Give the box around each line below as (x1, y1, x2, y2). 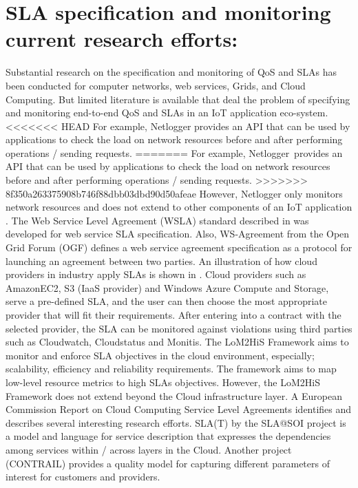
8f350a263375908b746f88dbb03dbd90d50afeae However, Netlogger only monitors (6, 186, 343, 200)
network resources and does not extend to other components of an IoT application (6, 200, 352, 214)
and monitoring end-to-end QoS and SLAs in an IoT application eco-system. (6, 105, 328, 120)
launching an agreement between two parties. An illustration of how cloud (6, 253, 317, 268)
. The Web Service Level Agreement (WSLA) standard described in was (6, 213, 309, 227)
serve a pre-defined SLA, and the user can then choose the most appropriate (6, 294, 327, 308)
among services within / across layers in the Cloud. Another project (6, 442, 292, 456)
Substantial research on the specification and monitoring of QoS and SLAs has (6, 65, 337, 79)
